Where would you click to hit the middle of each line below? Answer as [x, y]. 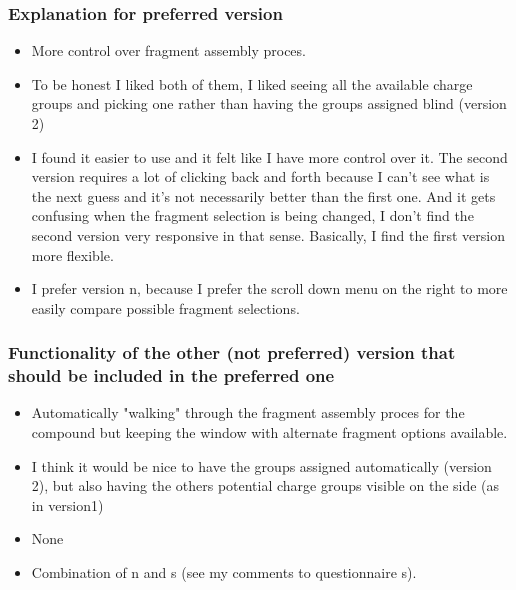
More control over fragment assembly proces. [168, 50]
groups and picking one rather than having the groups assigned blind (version [269, 103]
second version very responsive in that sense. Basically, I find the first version [268, 234]
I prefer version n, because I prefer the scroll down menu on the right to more [269, 288]
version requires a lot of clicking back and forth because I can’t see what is [260, 176]
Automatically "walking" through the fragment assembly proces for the [248, 412]
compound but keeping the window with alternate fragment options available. [269, 432]
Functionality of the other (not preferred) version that [232, 352]
